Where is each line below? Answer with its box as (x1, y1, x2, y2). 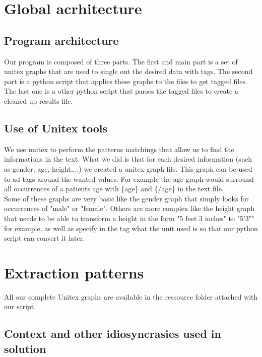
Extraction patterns (4, 262, 144, 282)
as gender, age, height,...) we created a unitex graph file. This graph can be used (4, 163, 252, 174)
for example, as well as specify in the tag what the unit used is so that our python (4, 223, 258, 233)
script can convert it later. (4, 233, 85, 243)
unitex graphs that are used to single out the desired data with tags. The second (4, 66, 253, 77)
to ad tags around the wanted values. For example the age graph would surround (4, 173, 254, 184)
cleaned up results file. (4, 95, 73, 106)
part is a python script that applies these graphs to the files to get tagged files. (4, 76, 247, 86)
